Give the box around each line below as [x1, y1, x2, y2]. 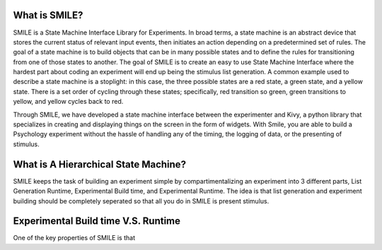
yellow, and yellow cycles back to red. [13, 97, 124, 106]
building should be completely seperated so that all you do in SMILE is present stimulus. [13, 196, 270, 205]
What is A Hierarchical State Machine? [13, 158, 187, 170]
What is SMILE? [13, 9, 83, 21]
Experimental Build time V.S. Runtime [13, 215, 180, 227]
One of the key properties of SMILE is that [13, 234, 136, 242]
